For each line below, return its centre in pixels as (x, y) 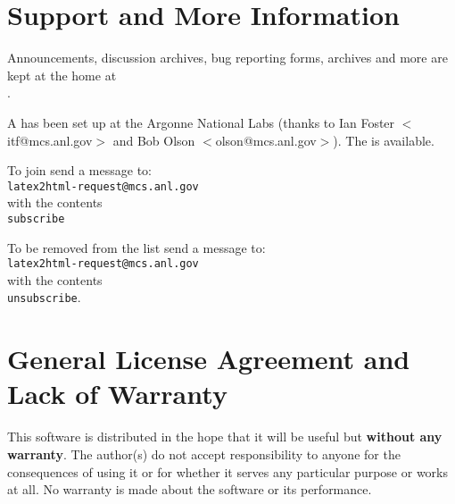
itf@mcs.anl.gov (50, 140)
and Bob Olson (154, 140)
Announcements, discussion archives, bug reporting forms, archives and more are (227, 58)
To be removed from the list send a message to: (136, 247)
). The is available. (384, 140)
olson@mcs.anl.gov (266, 140)
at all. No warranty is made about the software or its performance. (190, 489)
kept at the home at (62, 75)
